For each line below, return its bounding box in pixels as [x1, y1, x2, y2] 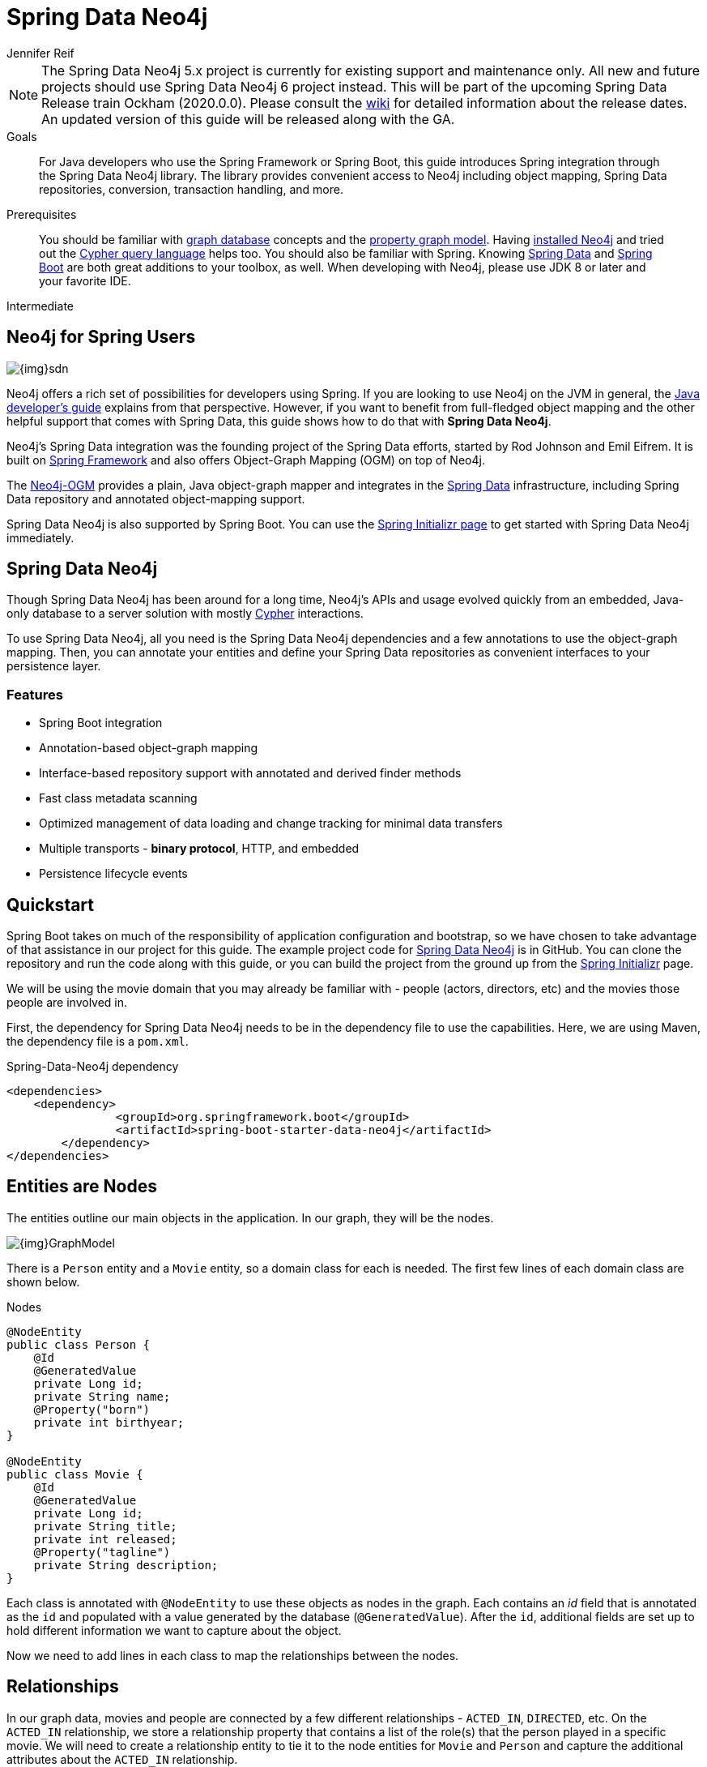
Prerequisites [6, 207, 77, 221]
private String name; [33, 1389, 171, 1403]
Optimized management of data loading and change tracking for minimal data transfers [39, 816, 503, 831]
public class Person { [6, 1337, 151, 1351]
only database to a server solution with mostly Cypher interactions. [6, 606, 364, 621]
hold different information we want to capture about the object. [6, 1623, 342, 1637]
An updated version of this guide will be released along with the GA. [41, 110, 455, 127]
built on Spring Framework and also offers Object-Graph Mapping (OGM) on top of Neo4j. [6, 452, 485, 467]
